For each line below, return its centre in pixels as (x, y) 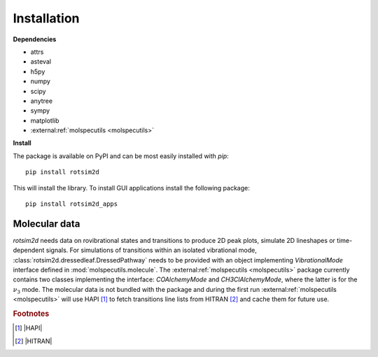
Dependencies (35, 39)
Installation (46, 18)
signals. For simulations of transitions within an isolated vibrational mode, (151, 250)
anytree (41, 101)
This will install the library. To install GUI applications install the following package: (131, 188)
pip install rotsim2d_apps (72, 204)
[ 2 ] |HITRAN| (34, 341)
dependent (29, 250)
